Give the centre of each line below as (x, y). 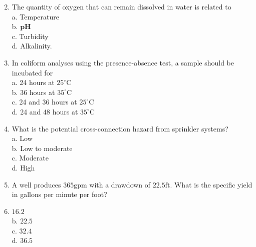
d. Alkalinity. (32, 46)
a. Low (22, 138)
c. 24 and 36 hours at (44, 102)
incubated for (32, 72)
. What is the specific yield (211, 184)
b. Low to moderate (42, 148)
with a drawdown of (120, 184)
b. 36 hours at (33, 92)
